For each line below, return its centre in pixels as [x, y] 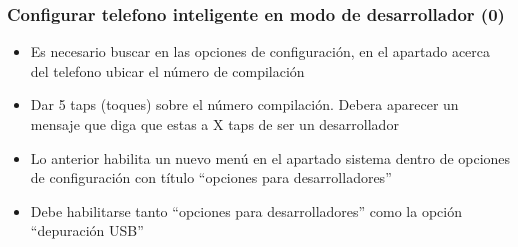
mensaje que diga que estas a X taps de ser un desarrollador [214, 124]
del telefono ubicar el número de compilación [167, 70]
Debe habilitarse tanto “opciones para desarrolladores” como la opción [246, 210]
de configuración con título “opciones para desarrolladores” [211, 177]
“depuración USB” [87, 230]
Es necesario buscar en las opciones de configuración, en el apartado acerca [260, 51]
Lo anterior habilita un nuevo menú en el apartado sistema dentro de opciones [270, 157]
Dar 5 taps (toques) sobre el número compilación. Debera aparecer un [244, 104]
